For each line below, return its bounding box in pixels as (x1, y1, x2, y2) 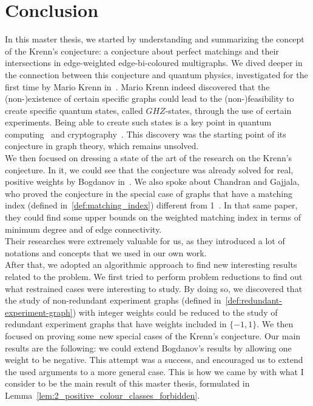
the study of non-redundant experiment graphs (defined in (5, 294, 221, 307)
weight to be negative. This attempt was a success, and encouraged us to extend (5, 353, 303, 366)
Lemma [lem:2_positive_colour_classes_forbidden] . (5, 388, 200, 401)
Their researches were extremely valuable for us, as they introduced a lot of (5, 235, 285, 247)
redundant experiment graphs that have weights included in (5, 318, 227, 330)
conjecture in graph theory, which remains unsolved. (5, 139, 199, 152)
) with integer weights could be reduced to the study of (72, 305, 278, 318)
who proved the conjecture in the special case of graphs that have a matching (5, 187, 292, 199)
